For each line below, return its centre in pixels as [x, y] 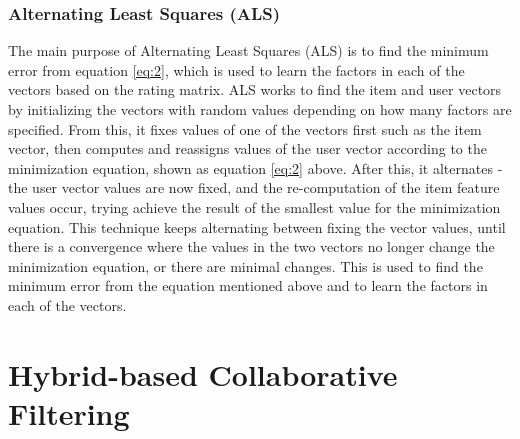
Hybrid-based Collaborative [203, 373]
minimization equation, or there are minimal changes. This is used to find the [245, 265]
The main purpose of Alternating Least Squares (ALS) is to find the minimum [248, 50]
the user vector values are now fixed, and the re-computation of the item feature [254, 187]
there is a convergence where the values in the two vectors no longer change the [251, 246]
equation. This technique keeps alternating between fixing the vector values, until [257, 226]
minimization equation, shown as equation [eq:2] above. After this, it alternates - [255, 167]
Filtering [69, 412]
